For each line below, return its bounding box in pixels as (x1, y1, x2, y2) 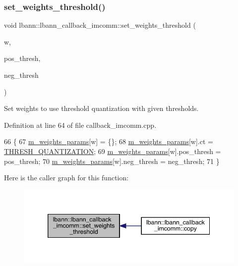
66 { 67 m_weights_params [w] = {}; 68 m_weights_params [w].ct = (4, 136, 213, 147)
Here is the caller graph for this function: (4, 172, 129, 183)
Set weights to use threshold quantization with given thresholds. (4, 103, 199, 113)
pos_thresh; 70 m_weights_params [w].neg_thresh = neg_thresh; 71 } (4, 156, 220, 166)
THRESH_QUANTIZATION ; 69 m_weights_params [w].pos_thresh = (4, 146, 221, 156)
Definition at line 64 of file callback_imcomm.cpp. (4, 119, 157, 130)
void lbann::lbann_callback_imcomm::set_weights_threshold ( (4, 20, 196, 30)
